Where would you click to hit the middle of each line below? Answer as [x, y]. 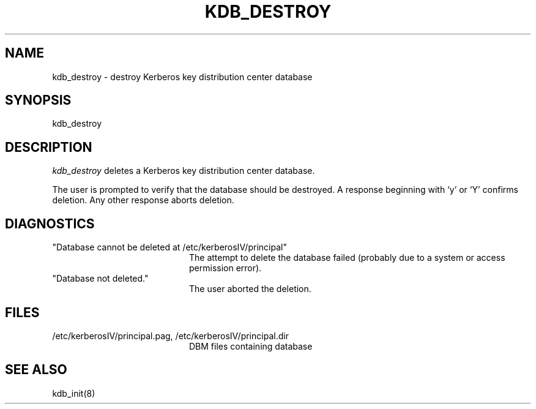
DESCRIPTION [49, 147]
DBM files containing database [251, 346]
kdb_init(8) [74, 393]
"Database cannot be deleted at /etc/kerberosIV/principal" [169, 247]
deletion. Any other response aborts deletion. [143, 200]
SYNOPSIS [38, 100]
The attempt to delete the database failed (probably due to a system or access [347, 258]
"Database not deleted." [100, 279]
